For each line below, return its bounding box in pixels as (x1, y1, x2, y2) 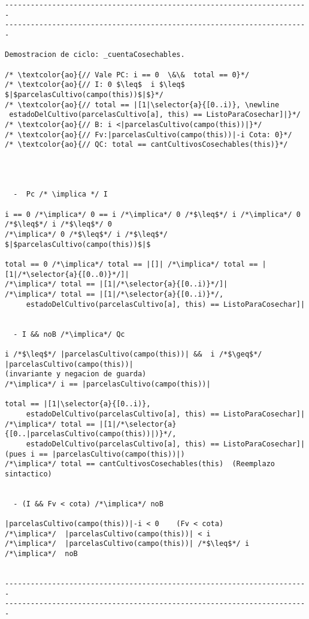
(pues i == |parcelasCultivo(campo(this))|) (5, 449, 185, 458)
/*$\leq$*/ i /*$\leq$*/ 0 (5, 220, 112, 229)
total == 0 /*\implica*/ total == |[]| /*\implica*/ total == (5, 260, 258, 269)
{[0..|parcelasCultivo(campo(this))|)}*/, (5, 430, 177, 439)
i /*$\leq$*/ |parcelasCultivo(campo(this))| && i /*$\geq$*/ (5, 349, 262, 358)
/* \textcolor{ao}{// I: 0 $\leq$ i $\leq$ (5, 80, 185, 89)
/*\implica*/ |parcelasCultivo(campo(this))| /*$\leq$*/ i (5, 539, 250, 548)
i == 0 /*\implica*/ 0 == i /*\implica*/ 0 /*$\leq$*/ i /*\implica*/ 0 (5, 210, 301, 219)
